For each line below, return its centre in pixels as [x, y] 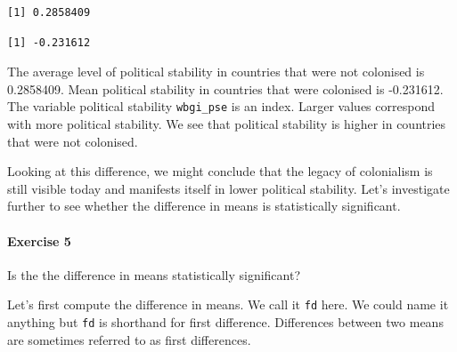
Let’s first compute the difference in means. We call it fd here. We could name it [228, 304]
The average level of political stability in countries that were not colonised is [216, 72]
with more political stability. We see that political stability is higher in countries [227, 124]
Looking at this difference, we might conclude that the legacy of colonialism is [220, 171]
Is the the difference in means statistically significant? [154, 274]
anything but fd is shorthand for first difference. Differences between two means [225, 322]
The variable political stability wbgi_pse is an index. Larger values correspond [221, 106]
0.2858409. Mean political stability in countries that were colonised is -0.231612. [225, 88]
